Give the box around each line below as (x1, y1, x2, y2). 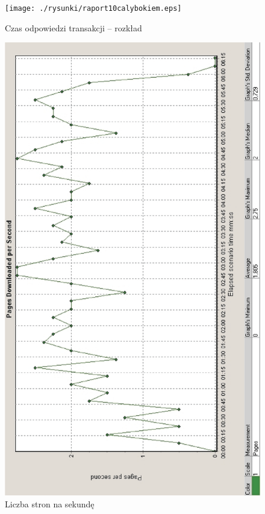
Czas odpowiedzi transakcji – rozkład (5, 21, 142, 34)
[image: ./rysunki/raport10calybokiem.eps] (5, 4, 182, 13)
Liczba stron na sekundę (5, 498, 95, 510)
